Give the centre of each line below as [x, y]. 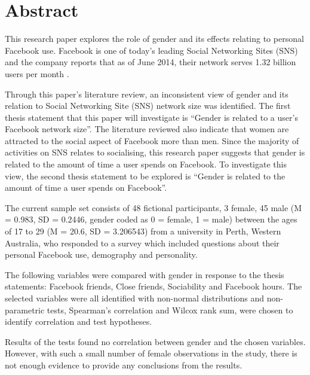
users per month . [37, 73]
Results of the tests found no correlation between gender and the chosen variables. [155, 341]
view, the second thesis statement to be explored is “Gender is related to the [145, 176]
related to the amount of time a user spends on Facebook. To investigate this [146, 164]
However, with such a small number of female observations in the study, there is [151, 353]
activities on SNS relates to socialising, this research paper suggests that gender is [155, 152]
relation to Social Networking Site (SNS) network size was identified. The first [148, 106]
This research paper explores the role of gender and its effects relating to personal [154, 39]
